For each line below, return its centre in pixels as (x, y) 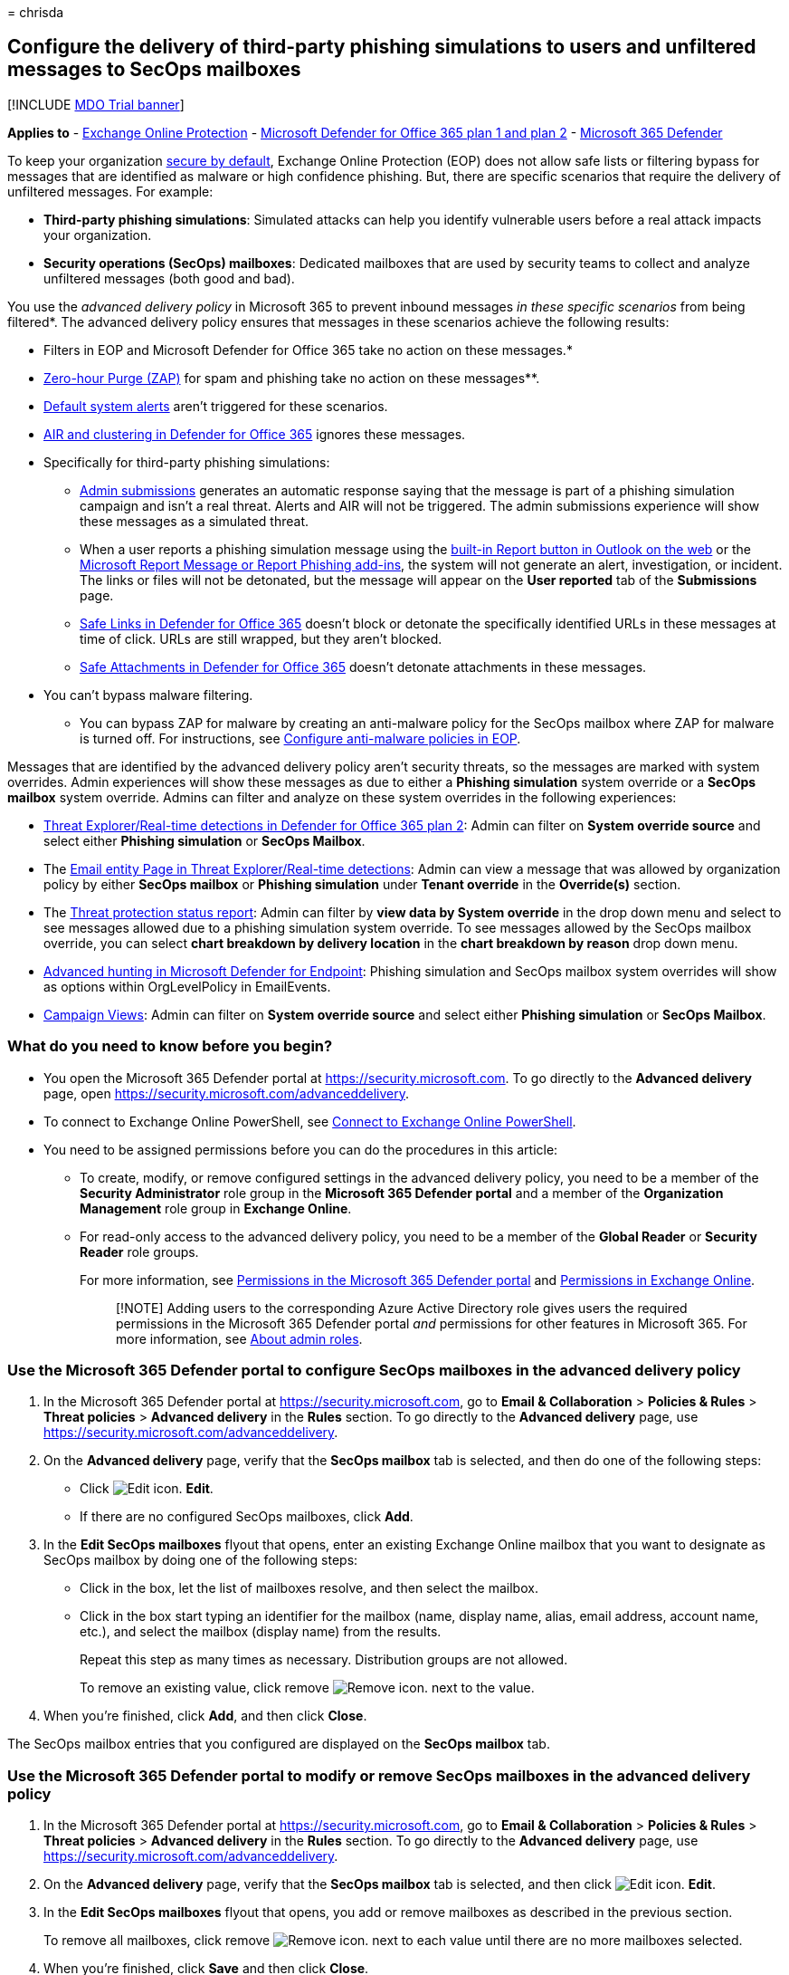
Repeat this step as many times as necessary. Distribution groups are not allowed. (324, 1660)
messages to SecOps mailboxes (154, 70)
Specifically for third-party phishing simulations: (187, 462)
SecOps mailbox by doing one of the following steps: (201, 1560)
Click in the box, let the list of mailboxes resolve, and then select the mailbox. (309, 1588)
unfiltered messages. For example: (110, 191)
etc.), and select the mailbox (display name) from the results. (261, 1632)
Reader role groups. (139, 1251)
